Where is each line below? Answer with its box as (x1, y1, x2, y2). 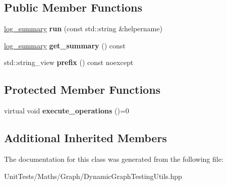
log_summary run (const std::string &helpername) (4, 23, 162, 34)
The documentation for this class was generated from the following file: (4, 153, 223, 164)
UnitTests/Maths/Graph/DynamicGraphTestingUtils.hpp (4, 170, 182, 181)
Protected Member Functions (4, 82, 161, 97)
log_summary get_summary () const (4, 40, 126, 50)
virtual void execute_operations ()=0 (4, 105, 129, 116)
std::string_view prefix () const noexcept (4, 57, 134, 68)
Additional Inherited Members (4, 130, 167, 146)
